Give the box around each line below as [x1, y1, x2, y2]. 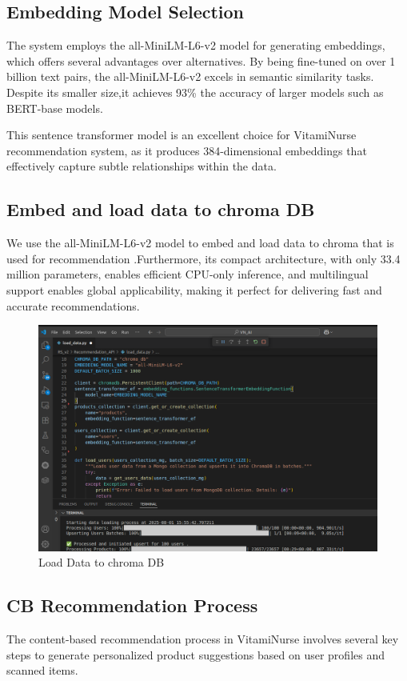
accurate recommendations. [6, 297, 140, 314]
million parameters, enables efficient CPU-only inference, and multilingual [6, 266, 369, 282]
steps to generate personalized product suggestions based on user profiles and [6, 646, 385, 663]
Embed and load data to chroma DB [6, 197, 315, 222]
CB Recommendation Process [6, 593, 258, 618]
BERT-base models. [6, 99, 103, 116]
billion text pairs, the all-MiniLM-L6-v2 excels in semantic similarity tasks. [6, 68, 374, 85]
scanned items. [6, 662, 78, 679]
